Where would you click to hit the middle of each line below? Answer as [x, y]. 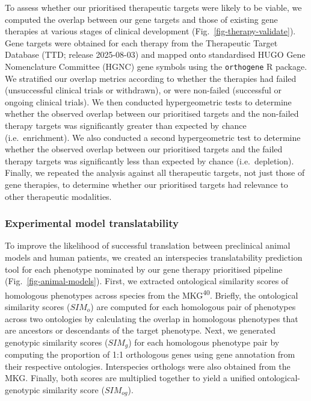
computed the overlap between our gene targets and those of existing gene [141, 19]
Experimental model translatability [92, 223]
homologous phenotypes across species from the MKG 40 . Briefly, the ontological [152, 294]
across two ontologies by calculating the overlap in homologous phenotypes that [152, 318]
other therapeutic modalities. [58, 196]
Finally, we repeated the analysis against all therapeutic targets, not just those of [155, 173]
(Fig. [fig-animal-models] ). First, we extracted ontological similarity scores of [147, 281]
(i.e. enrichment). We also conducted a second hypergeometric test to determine [153, 137]
